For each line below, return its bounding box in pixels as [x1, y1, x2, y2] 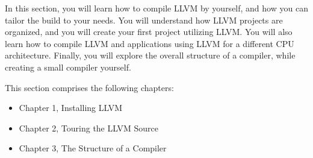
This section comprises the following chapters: [5, 81, 174, 93]
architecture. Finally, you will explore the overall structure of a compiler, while [5, 49, 296, 62]
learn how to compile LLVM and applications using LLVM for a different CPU [5, 37, 294, 49]
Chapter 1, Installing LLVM [19, 101, 123, 114]
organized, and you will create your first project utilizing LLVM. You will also [5, 25, 293, 38]
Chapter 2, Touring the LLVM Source [19, 121, 158, 134]
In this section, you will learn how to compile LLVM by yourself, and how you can [5, 2, 308, 14]
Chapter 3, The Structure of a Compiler [19, 142, 167, 154]
